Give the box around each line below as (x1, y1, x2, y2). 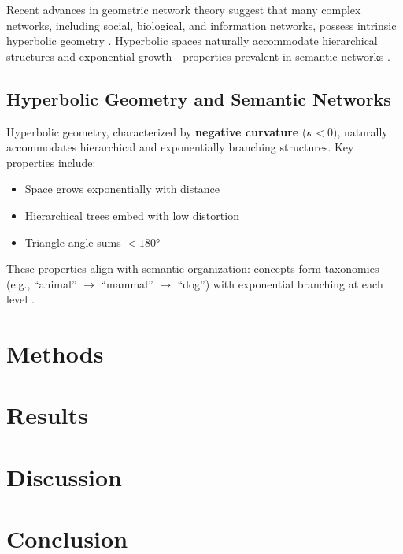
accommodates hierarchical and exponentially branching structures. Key (6, 139, 354, 155)
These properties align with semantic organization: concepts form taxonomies (6, 260, 379, 277)
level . (6, 291, 35, 307)
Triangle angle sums (24, 233, 121, 250)
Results (6, 399, 88, 431)
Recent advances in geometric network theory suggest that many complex (6, 2, 361, 17)
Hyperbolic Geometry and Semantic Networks (6, 86, 391, 110)
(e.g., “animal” (6, 275, 77, 292)
